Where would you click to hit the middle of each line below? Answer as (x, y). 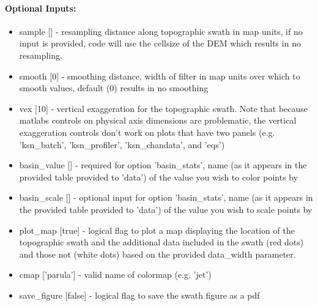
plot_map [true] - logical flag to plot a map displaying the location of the (157, 230)
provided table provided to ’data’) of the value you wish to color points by (159, 177)
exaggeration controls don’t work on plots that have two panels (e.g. (147, 132)
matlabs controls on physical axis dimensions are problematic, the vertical (158, 120)
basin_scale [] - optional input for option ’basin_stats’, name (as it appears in (166, 197)
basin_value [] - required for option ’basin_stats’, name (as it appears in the (163, 165)
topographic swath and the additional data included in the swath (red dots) (161, 242)
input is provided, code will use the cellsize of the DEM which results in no (160, 43)
